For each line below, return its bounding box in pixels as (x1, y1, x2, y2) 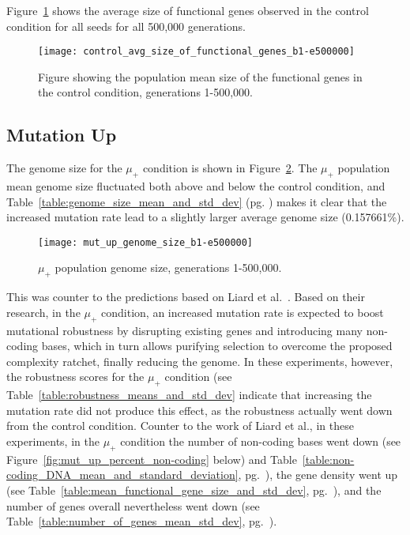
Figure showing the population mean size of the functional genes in (38, 68, 363, 85)
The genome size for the (6, 160, 122, 176)
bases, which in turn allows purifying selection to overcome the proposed (41, 337, 393, 354)
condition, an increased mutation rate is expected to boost (101, 303, 384, 320)
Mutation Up (6, 122, 117, 147)
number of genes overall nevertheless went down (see (6, 497, 260, 514)
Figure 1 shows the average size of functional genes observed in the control (6, 2, 369, 18)
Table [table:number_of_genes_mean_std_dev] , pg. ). (6, 513, 277, 529)
